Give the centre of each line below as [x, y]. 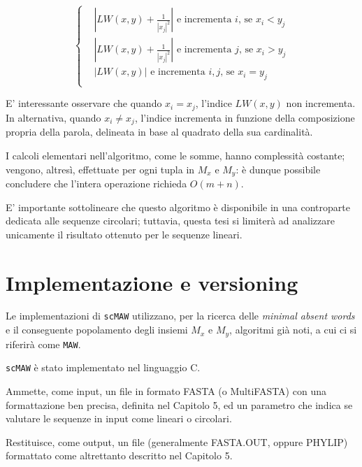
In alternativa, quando [53, 117]
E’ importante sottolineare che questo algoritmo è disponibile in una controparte [178, 207]
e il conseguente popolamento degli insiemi [97, 330]
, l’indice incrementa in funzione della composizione [245, 117]
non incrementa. [321, 103]
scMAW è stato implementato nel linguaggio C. [103, 367]
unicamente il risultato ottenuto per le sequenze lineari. [124, 234]
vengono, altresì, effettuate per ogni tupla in [100, 169]
